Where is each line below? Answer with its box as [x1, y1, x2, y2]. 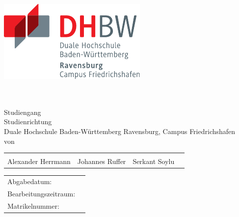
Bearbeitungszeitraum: [7, 188, 76, 198]
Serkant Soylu [133, 156, 175, 166]
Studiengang [4, 107, 41, 117]
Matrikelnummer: [7, 200, 59, 211]
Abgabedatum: [7, 176, 52, 186]
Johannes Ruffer [77, 156, 126, 166]
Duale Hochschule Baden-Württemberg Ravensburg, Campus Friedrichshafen [4, 126, 236, 136]
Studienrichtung [4, 116, 52, 127]
